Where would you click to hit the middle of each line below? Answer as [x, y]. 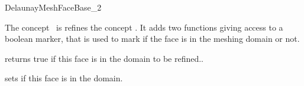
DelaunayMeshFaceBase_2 [53, 7]
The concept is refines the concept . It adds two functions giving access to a [144, 27]
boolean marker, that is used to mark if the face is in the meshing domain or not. [152, 39]
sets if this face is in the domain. [64, 78]
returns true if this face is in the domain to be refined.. [104, 58]
